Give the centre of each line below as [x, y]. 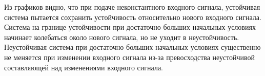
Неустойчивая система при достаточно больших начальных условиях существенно [132, 47]
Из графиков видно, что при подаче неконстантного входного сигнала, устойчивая [132, 7]
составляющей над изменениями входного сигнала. [84, 67]
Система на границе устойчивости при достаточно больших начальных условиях [130, 27]
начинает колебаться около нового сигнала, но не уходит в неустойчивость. [122, 37]
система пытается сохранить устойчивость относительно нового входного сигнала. [133, 17]
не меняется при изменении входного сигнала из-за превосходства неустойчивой [130, 57]
